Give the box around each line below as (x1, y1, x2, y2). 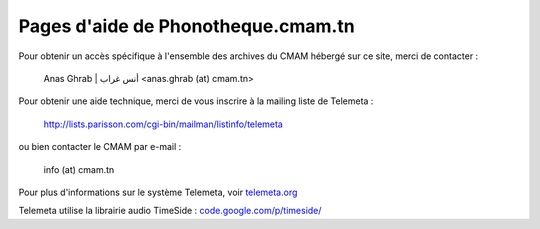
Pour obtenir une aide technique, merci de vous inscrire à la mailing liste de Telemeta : (18, 95, 374, 107)
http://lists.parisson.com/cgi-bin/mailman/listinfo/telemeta (43, 118, 284, 130)
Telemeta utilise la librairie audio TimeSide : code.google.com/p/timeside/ (18, 205, 322, 217)
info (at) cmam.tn (43, 163, 115, 175)
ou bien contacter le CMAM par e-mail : (18, 141, 182, 153)
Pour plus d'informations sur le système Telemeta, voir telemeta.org (18, 186, 298, 198)
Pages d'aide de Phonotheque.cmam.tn (18, 15, 355, 37)
